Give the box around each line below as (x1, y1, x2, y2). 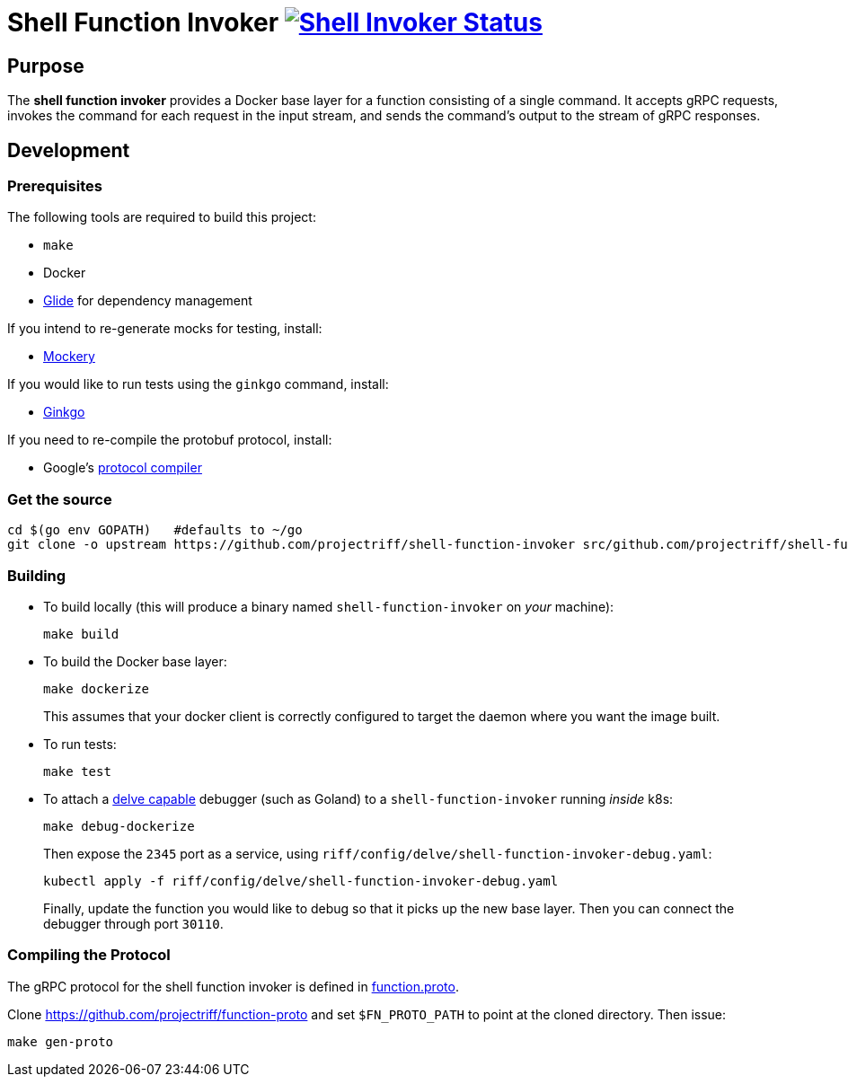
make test (43, 763, 111, 779)
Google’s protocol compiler (43, 460, 202, 476)
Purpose (7, 54, 84, 77)
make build (43, 626, 119, 641)
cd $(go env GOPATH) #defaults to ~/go (7, 523, 303, 538)
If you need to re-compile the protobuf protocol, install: (7, 432, 332, 448)
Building (7, 566, 66, 585)
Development (7, 138, 130, 162)
